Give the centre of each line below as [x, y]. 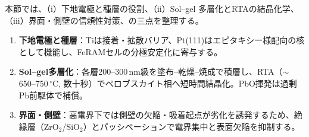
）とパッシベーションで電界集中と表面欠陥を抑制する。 [191, 126]
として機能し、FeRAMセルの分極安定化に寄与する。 [121, 51]
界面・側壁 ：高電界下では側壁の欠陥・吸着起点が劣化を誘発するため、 [156, 115]
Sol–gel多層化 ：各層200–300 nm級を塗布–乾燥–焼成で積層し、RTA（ [151, 71]
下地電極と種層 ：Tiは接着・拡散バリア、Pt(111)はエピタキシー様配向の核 [162, 40]
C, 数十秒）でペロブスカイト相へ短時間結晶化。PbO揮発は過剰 [174, 83]
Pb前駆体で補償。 [53, 95]
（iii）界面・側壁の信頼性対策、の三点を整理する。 [104, 20]
